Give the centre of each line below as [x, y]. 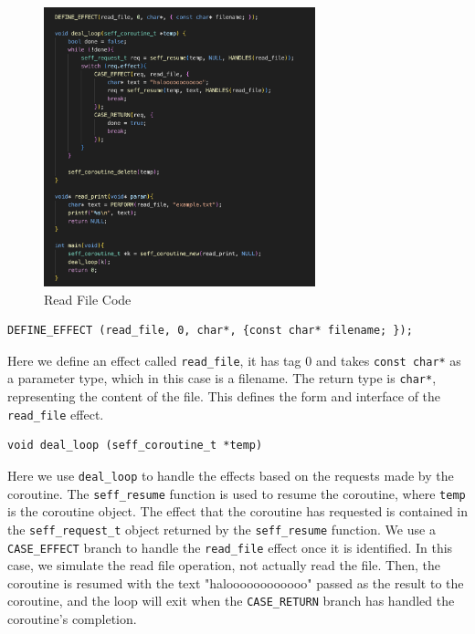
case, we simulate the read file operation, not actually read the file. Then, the [224, 565]
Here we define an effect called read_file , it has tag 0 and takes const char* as [234, 360]
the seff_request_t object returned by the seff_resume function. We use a [222, 529]
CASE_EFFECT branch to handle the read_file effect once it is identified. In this [230, 547]
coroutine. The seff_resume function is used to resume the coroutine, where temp [237, 493]
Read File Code [88, 299]
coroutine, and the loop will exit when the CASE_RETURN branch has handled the [231, 601]
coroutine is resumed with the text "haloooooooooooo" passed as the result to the [236, 582]
